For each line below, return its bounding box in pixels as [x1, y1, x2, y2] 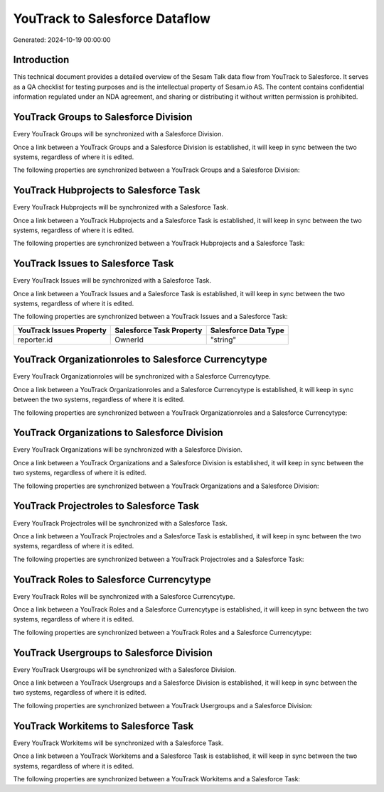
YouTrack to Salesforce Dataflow [13, 11, 211, 26]
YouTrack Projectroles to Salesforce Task [13, 500, 199, 512]
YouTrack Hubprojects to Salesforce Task [13, 185, 201, 197]
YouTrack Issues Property [17, 325, 107, 335]
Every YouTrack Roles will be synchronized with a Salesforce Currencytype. [13, 592, 235, 600]
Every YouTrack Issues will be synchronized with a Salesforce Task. [13, 276, 212, 285]
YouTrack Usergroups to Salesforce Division [13, 646, 213, 658]
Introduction [13, 54, 70, 66]
